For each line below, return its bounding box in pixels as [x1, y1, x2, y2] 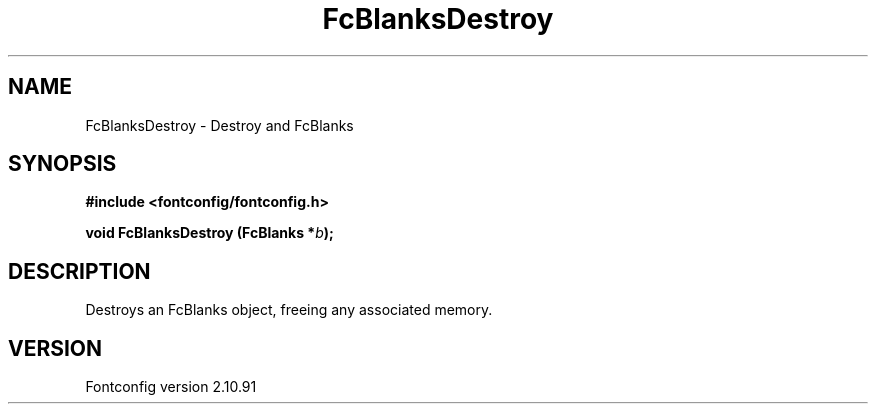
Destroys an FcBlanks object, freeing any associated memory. [85, 301, 493, 319]
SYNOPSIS [8, 151, 117, 177]
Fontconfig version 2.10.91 [85, 378, 257, 396]
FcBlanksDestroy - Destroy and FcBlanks [85, 116, 354, 134]
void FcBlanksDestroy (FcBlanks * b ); [85, 224, 334, 242]
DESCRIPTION [8, 258, 151, 284]
